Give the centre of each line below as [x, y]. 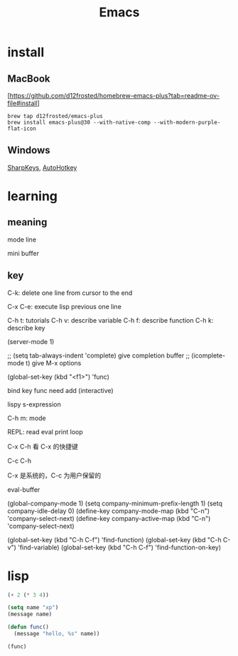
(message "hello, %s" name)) [57, 634]
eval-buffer [24, 489]
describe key [26, 328]
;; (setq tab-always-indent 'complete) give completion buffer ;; [99, 355]
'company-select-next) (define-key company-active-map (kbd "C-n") [109, 518]
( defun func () [28, 627]
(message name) [30, 614]
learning [33, 196]
